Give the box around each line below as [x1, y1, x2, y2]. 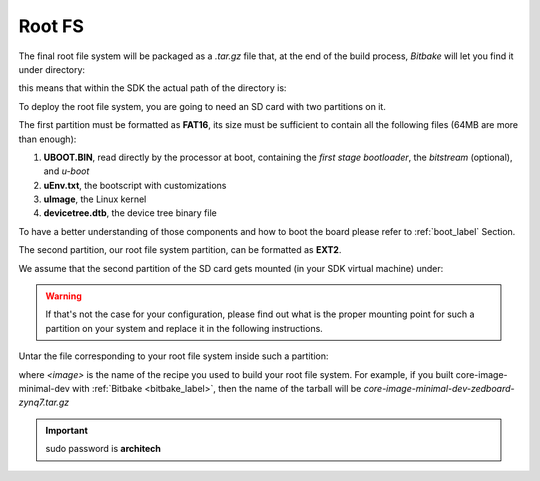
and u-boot [43, 165, 90, 177]
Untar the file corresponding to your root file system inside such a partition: [18, 350, 329, 362]
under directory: [18, 63, 85, 75]
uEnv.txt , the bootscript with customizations [43, 179, 227, 191]
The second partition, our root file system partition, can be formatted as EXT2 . [18, 244, 342, 256]
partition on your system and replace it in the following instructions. [45, 322, 324, 334]
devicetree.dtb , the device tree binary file [43, 207, 217, 219]
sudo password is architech [45, 443, 162, 455]
